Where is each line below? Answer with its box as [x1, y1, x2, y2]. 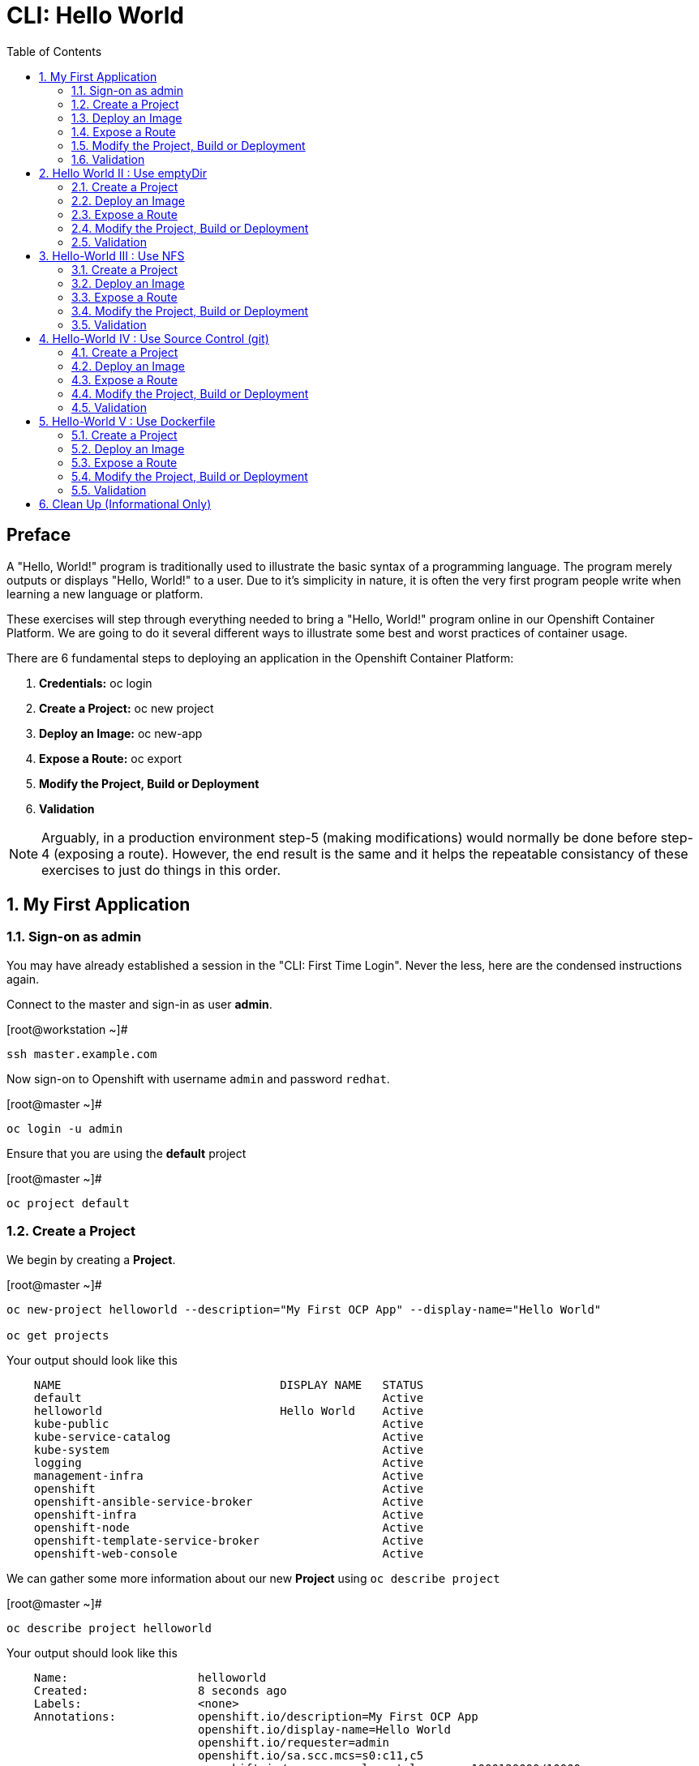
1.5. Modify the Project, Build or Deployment [71, 138, 306, 152]
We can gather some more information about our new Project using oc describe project [6, 1571, 500, 1585]
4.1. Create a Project [71, 345, 178, 359]
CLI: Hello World [6, 2, 184, 29]
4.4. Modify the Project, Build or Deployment [71, 386, 309, 401]
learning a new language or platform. [6, 586, 204, 601]
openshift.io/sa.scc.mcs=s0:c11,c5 [198, 1748, 424, 1762]
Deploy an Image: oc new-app [39, 726, 203, 740]
